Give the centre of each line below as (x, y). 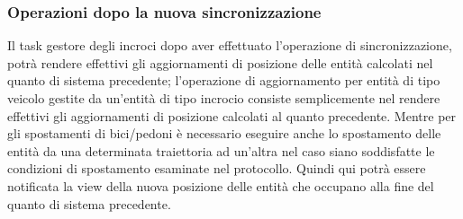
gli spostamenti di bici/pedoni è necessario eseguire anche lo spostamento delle (224, 133)
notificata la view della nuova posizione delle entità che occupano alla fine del (221, 185)
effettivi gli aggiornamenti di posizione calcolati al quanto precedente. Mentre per (232, 115)
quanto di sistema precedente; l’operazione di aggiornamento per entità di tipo (224, 80)
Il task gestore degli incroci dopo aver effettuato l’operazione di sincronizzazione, (230, 45)
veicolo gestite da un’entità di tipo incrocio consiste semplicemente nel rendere (224, 98)
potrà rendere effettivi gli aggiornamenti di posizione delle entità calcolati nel (220, 62)
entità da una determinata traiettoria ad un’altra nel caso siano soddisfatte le (221, 150)
